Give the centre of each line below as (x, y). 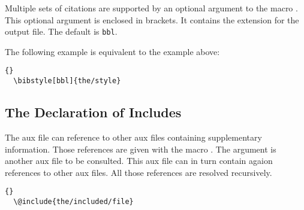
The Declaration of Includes (93, 112)
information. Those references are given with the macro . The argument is (141, 149)
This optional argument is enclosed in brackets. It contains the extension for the (152, 19)
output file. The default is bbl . (61, 31)
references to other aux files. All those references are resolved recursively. (139, 172)
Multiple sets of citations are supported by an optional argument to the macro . (151, 8)
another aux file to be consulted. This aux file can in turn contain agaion (139, 161)
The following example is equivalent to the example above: (112, 51)
